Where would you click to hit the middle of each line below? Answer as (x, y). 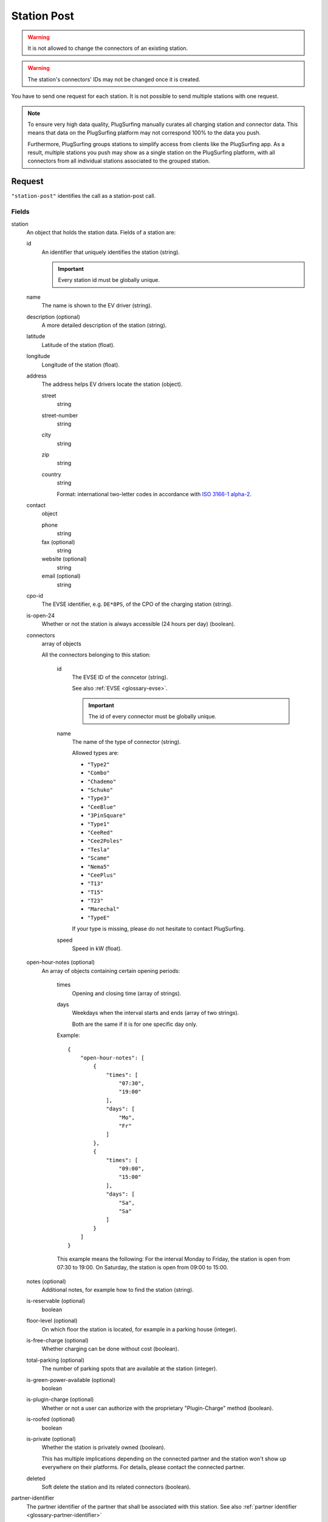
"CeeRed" (100, 832)
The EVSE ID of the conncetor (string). (120, 677)
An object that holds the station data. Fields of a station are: (101, 232)
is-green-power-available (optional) (71, 1380)
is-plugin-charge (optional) (60, 1400)
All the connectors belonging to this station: (96, 655)
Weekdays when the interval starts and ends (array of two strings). (155, 1013)
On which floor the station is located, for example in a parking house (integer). (139, 1329)
